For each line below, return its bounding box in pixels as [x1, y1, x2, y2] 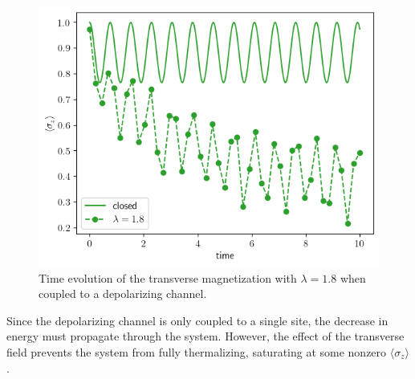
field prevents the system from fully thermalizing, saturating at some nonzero [6, 343, 387, 360]
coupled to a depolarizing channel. [39, 285, 207, 302]
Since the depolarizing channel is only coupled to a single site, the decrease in [6, 312, 389, 328]
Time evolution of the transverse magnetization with [39, 269, 297, 286]
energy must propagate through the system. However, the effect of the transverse [6, 328, 405, 344]
